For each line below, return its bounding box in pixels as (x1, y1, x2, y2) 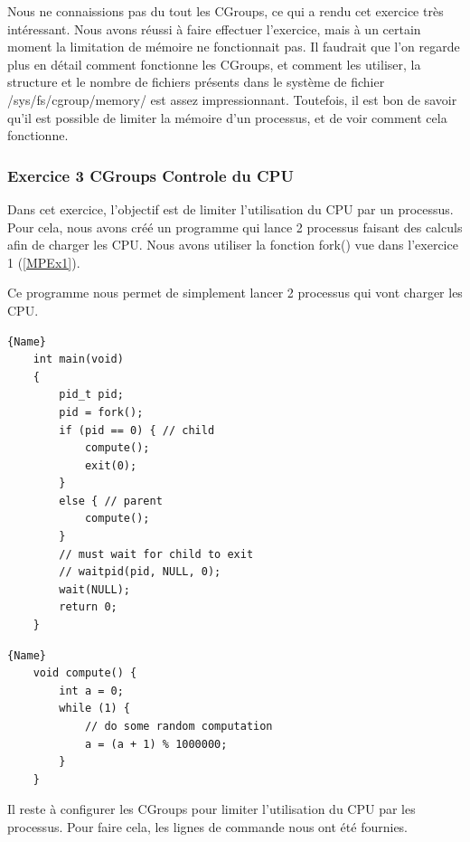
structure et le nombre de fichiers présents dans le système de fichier (7, 72, 385, 91)
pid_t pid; (59, 388, 124, 402)
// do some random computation (84, 720, 273, 733)
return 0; (59, 601, 117, 614)
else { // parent (59, 494, 163, 507)
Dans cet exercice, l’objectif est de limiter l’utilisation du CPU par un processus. (7, 199, 454, 218)
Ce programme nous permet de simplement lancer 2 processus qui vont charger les (7, 283, 463, 302)
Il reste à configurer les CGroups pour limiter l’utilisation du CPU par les (7, 799, 416, 818)
